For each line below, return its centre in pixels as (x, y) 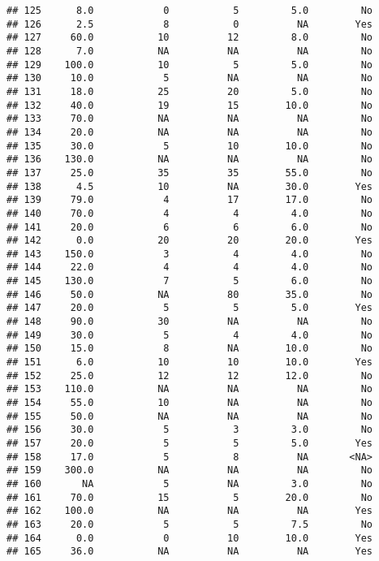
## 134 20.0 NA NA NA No (190, 132)
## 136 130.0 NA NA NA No (190, 160)
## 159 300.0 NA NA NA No (190, 470)
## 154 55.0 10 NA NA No (190, 403)
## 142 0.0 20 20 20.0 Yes (190, 241)
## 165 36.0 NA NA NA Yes (190, 552)
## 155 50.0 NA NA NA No (190, 416)
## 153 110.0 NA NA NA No (190, 389)
